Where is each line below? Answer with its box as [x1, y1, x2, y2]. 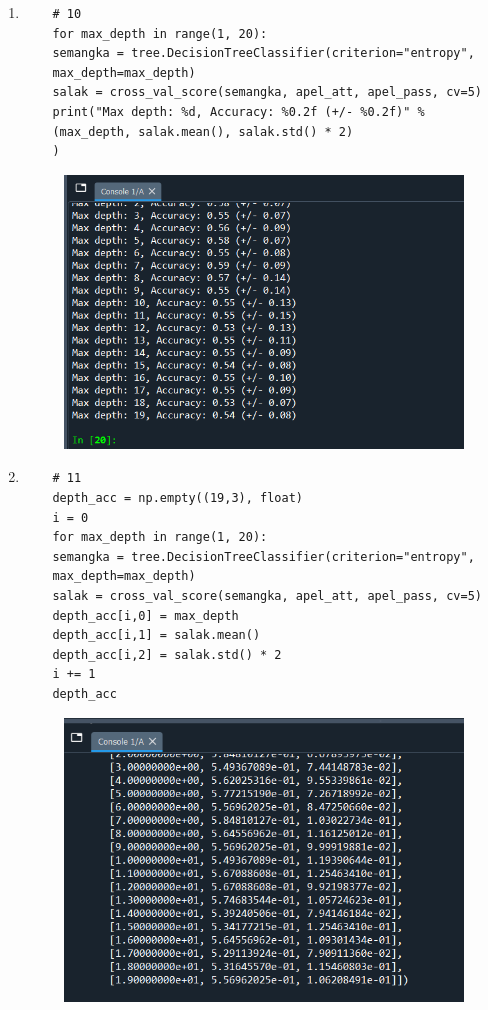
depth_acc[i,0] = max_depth [52, 608, 239, 623]
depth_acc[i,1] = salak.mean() [52, 628, 261, 643]
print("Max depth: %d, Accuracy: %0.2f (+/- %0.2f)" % [52, 104, 425, 119]
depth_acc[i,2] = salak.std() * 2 [52, 647, 282, 662]
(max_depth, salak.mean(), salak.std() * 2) [52, 124, 354, 139]
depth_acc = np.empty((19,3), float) [52, 491, 303, 506]
